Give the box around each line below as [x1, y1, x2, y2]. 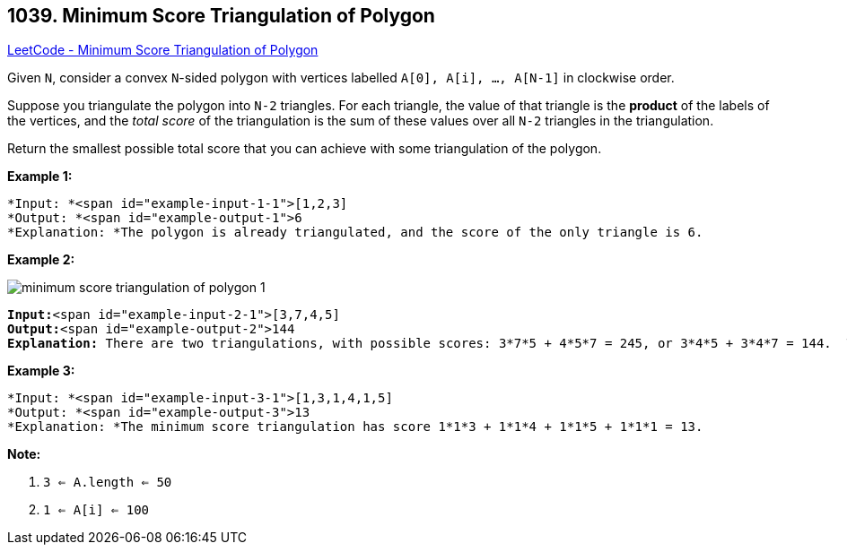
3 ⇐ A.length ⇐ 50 [43, 475, 172, 490]
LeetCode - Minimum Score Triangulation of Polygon [7, 42, 319, 58]
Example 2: [7, 252, 75, 268]
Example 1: [7, 168, 73, 185]
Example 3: [7, 363, 75, 379]
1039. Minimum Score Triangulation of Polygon [7, 4, 435, 27]
